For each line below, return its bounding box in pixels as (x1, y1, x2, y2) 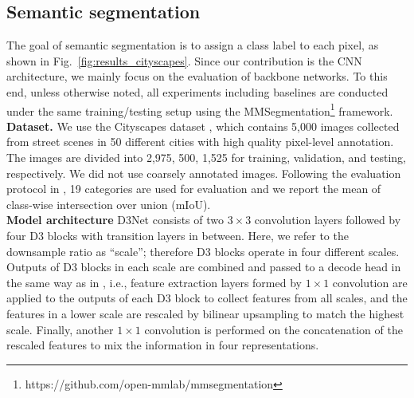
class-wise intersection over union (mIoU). (6, 195, 211, 212)
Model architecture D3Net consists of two (6, 211, 224, 228)
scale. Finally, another (6, 321, 114, 337)
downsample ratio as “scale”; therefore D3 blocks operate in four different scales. (6, 242, 400, 259)
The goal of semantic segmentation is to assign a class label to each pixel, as (6, 37, 379, 53)
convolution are (332, 274, 408, 290)
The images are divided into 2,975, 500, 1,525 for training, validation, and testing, (6, 149, 406, 166)
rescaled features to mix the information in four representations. (6, 337, 319, 353)
